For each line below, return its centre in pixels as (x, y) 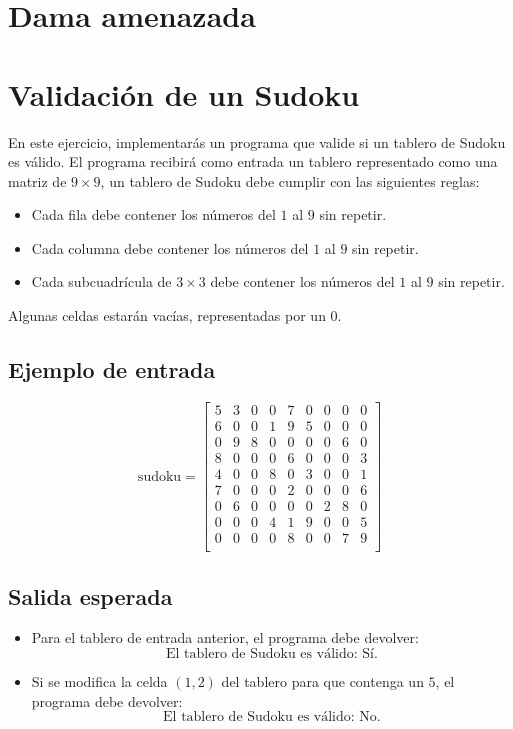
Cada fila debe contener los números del (153, 214)
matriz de (37, 180)
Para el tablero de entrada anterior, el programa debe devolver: (225, 637)
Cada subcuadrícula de (101, 281)
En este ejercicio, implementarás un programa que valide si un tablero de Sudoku (257, 141)
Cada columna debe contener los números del (170, 247)
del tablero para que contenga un (322, 680)
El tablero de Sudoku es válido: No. (272, 717)
